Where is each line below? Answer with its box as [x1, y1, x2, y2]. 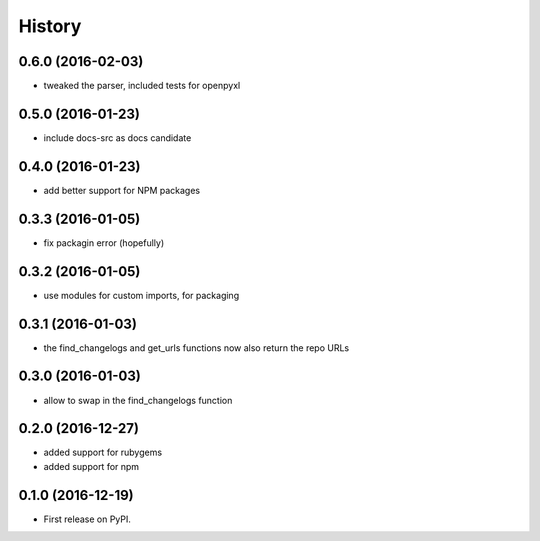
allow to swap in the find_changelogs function [43, 394, 233, 406]
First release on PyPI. [43, 513, 132, 525]
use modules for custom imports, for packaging [43, 289, 240, 301]
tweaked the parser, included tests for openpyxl [43, 80, 241, 92]
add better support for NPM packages [43, 184, 200, 196]
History [18, 15, 82, 37]
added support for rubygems [43, 446, 163, 459]
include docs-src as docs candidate [43, 131, 192, 144]
